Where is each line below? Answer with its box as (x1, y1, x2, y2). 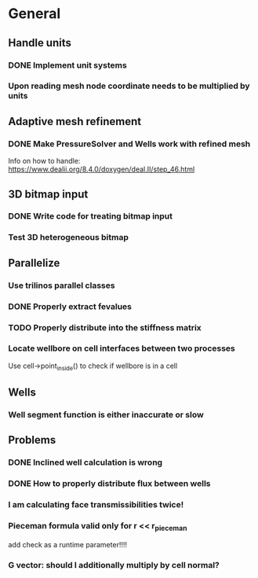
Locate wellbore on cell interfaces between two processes (8, 343, 235, 354)
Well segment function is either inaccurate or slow (8, 409, 204, 420)
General (8, 5, 61, 23)
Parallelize (8, 256, 60, 270)
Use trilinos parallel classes (8, 280, 115, 291)
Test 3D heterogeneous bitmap (8, 232, 129, 243)
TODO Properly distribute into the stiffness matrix (8, 322, 202, 333)
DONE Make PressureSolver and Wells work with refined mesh (8, 138, 251, 149)
